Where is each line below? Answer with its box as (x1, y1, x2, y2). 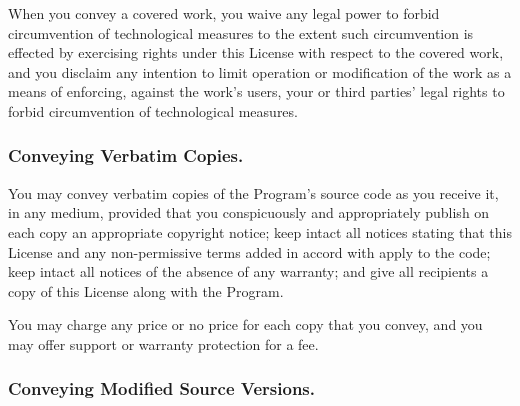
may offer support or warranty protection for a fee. (8, 333, 319, 354)
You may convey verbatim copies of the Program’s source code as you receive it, (8, 182, 499, 203)
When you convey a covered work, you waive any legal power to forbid (8, 3, 440, 23)
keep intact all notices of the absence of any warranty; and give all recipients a (8, 261, 489, 282)
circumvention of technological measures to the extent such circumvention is (8, 22, 474, 43)
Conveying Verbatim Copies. (8, 143, 244, 168)
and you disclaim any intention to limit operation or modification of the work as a (8, 61, 512, 82)
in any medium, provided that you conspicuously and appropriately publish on (8, 202, 490, 223)
